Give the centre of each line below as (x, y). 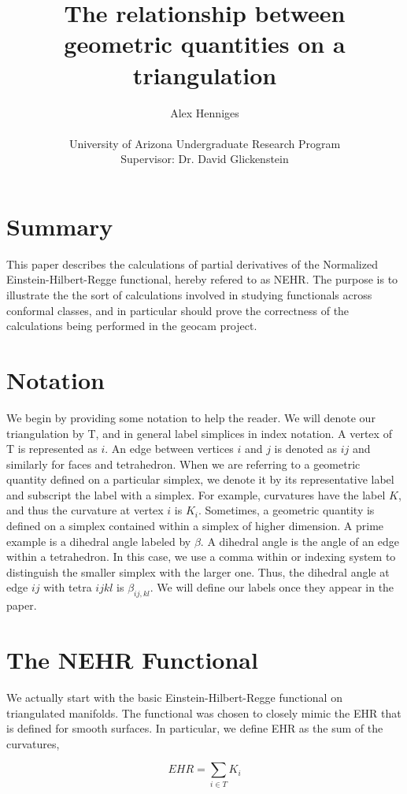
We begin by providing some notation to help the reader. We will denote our (191, 417)
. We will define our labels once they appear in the (272, 587)
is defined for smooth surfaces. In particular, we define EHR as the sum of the (195, 728)
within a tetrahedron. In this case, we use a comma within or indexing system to (201, 557)
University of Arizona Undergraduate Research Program (205, 143)
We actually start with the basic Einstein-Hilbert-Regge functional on (174, 697)
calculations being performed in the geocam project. (132, 326)
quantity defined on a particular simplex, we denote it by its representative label (200, 479)
